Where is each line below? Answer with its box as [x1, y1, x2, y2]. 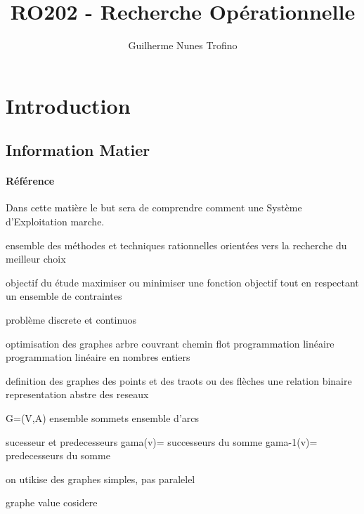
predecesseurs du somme [6, 448, 110, 463]
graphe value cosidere [6, 495, 98, 510]
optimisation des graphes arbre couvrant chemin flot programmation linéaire [6, 336, 334, 350]
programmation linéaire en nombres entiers [6, 350, 190, 364]
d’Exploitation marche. [6, 214, 105, 229]
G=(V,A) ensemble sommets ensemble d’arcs [6, 411, 200, 426]
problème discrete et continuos [6, 312, 137, 327]
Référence [6, 173, 55, 188]
